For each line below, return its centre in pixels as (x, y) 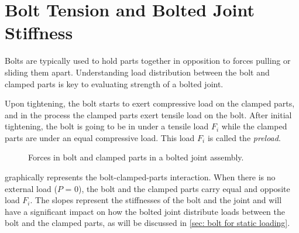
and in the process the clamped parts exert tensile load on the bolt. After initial (148, 114)
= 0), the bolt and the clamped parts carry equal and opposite (178, 188)
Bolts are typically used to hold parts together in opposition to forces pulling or (148, 61)
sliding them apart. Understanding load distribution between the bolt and (137, 72)
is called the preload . (244, 137)
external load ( (31, 188)
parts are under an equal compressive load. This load (100, 137)
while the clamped (254, 126)
